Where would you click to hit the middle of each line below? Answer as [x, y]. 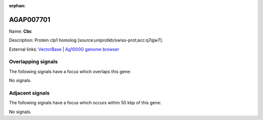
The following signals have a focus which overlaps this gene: [70, 71]
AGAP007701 [30, 20]
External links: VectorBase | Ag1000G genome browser [64, 49]
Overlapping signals [33, 62]
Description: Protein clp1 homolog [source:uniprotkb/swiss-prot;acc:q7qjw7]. [86, 40]
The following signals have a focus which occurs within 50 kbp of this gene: [85, 103]
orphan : [17, 6]
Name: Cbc [20, 31]
